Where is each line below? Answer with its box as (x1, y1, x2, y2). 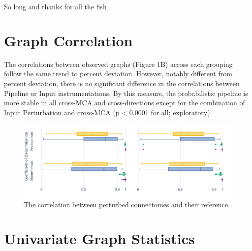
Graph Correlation (4, 30, 133, 50)
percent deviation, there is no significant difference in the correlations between (4, 78, 240, 88)
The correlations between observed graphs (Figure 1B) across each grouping (4, 59, 233, 69)
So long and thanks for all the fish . (4, 1, 111, 11)
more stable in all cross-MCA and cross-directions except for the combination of (4, 97, 245, 108)
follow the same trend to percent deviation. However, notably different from (4, 68, 232, 79)
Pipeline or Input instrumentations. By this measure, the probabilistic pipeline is (4, 88, 248, 98)
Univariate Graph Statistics (4, 228, 195, 249)
